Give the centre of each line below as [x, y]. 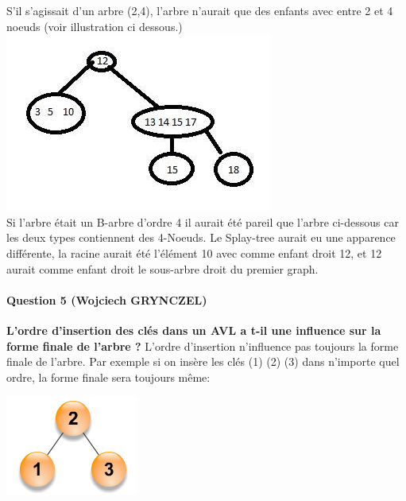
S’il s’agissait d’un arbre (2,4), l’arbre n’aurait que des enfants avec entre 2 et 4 [200, 10]
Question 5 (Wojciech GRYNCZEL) [107, 299]
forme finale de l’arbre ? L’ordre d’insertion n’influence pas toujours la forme [203, 346]
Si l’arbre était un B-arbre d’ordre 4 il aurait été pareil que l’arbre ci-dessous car [203, 221]
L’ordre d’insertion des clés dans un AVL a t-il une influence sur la [194, 330]
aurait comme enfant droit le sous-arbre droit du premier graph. [162, 268]
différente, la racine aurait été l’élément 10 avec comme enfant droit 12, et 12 [194, 252]
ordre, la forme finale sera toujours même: [108, 377]
